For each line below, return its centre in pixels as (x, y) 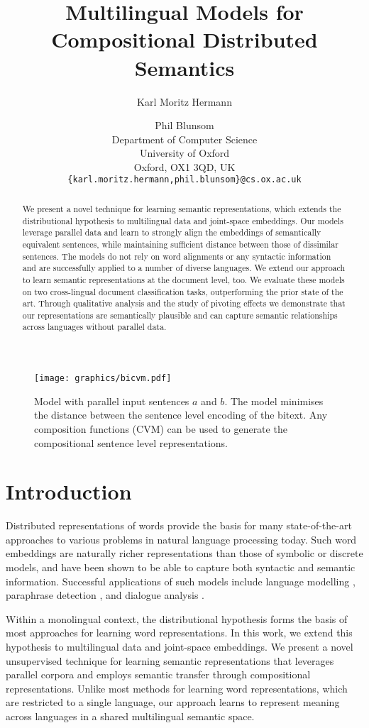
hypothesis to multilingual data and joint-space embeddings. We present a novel (180, 647)
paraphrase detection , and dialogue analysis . (105, 595)
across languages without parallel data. (94, 327)
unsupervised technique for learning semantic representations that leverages (170, 660)
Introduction (69, 491)
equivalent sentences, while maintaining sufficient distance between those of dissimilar (180, 244)
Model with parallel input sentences (112, 401)
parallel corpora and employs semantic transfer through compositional (158, 674)
